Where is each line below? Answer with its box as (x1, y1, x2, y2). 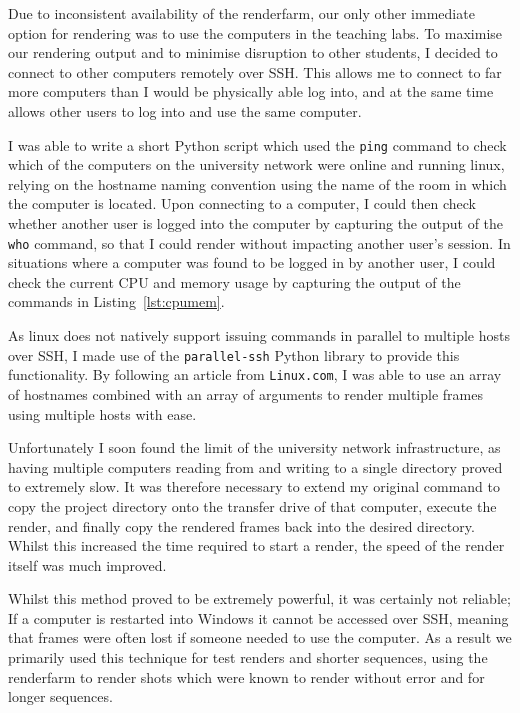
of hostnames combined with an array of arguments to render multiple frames (8, 383, 483, 404)
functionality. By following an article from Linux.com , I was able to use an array (8, 364, 502, 385)
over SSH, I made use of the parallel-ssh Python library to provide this (8, 344, 460, 365)
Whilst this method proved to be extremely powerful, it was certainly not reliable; (8, 588, 511, 609)
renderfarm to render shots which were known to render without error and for (8, 666, 485, 687)
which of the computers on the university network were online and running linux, (8, 154, 505, 175)
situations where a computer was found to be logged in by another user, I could (8, 252, 496, 273)
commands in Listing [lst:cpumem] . (8, 291, 225, 312)
